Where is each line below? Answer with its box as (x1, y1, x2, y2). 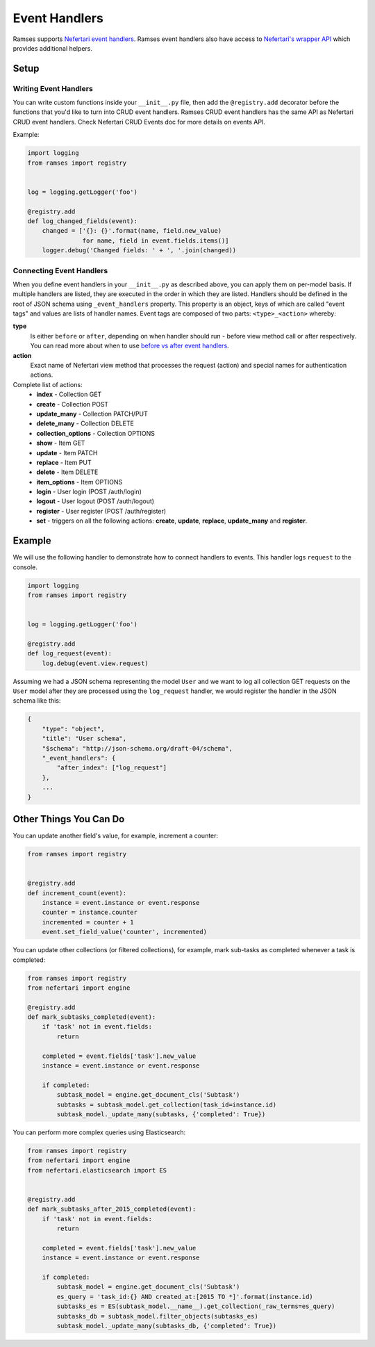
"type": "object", (42, 725, 105, 733)
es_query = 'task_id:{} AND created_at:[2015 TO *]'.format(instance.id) (56, 1293, 314, 1300)
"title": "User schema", (42, 735, 127, 743)
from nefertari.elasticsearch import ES (27, 1166, 167, 1174)
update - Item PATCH (36, 448, 98, 457)
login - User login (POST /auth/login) (36, 487, 142, 496)
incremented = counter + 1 (42, 918, 135, 926)
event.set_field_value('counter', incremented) (42, 928, 208, 936)
